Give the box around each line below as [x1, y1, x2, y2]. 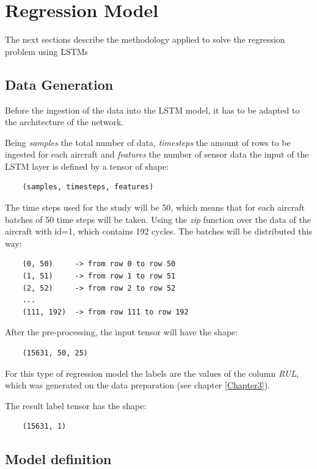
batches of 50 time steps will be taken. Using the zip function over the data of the [5, 213, 311, 225]
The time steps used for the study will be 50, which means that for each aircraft [5, 201, 305, 214]
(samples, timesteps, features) [22, 183, 154, 192]
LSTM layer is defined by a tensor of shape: [5, 159, 169, 172]
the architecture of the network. [5, 115, 124, 128]
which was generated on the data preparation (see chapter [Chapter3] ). [5, 379, 270, 391]
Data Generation [5, 75, 114, 93]
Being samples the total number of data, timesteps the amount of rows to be [5, 136, 291, 148]
